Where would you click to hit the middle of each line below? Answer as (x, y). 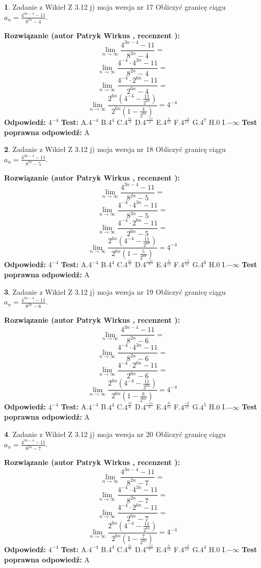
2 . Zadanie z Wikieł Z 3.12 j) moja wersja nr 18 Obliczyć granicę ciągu (115, 149)
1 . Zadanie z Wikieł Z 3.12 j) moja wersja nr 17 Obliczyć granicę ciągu (115, 7)
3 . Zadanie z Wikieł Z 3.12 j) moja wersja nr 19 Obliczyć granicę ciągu (115, 291)
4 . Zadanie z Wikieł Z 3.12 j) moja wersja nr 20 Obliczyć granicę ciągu (115, 434)
